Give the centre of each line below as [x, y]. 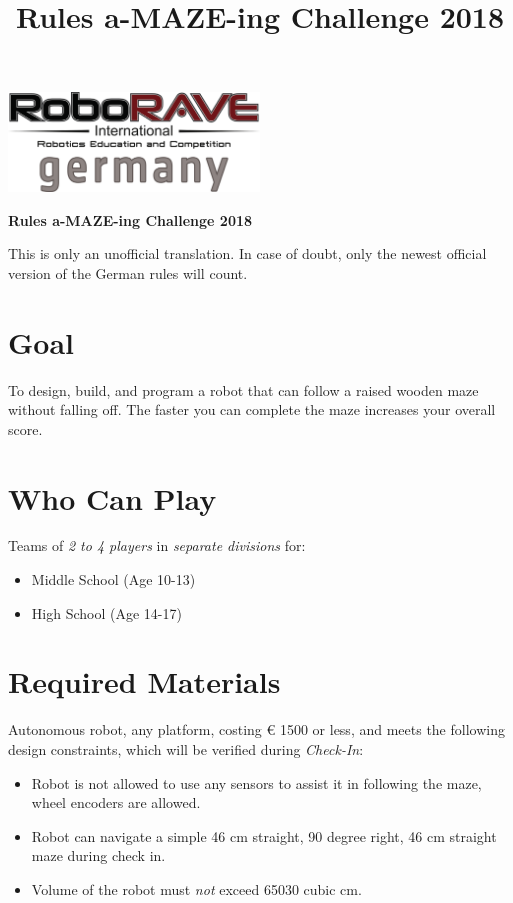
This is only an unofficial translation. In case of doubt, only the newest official [247, 253]
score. [25, 428]
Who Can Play [112, 497]
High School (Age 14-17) [106, 612]
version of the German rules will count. [128, 272]
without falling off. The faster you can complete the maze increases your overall [252, 409]
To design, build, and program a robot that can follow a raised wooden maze [243, 389]
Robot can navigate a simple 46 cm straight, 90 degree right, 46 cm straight [264, 835]
